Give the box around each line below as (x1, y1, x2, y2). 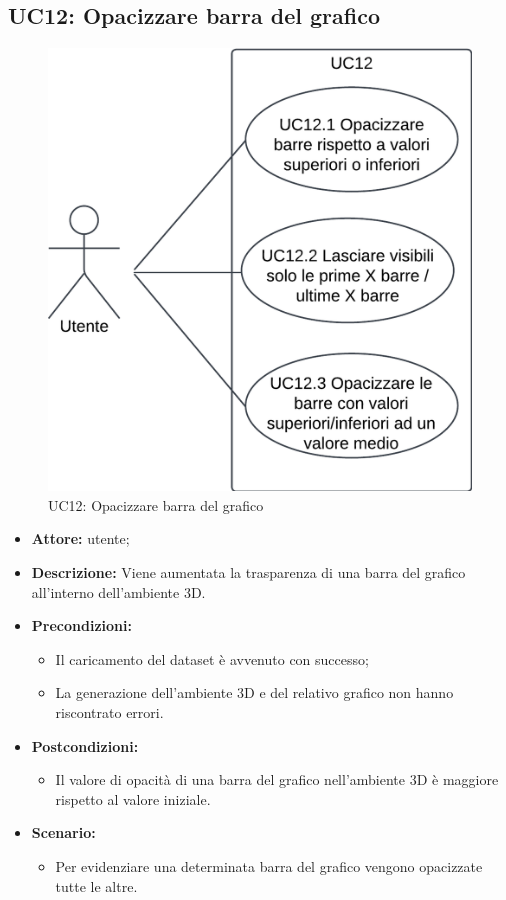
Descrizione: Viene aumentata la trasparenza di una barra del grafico (31, 562, 466, 583)
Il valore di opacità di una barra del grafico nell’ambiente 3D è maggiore (55, 769, 499, 790)
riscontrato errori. (55, 701, 164, 722)
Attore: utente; (31, 528, 130, 549)
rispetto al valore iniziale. (55, 788, 211, 809)
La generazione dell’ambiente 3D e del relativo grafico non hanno (55, 682, 454, 703)
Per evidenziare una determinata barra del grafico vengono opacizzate (55, 855, 483, 876)
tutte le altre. (55, 875, 138, 896)
